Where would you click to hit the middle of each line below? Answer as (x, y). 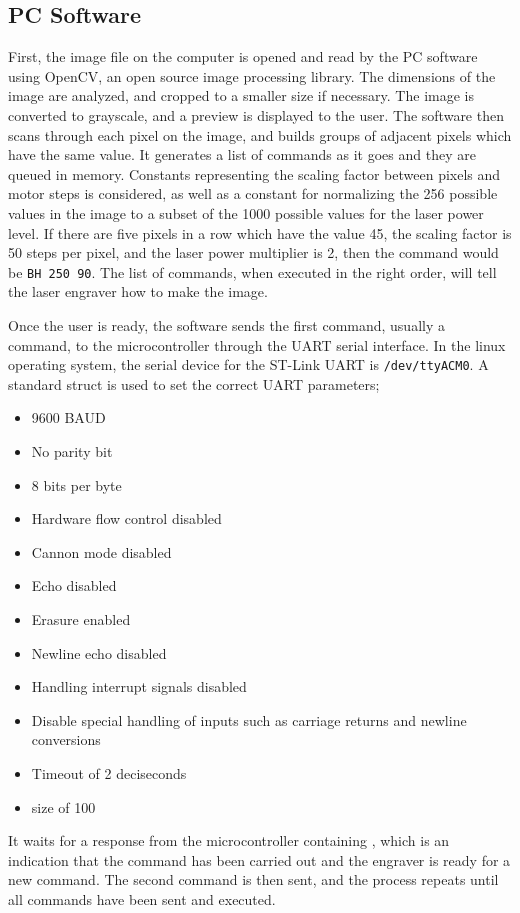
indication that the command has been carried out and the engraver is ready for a (259, 859)
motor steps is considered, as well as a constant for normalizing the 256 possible (253, 193)
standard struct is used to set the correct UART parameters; (194, 383)
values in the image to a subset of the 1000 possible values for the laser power (246, 212)
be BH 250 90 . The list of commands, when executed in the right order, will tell (252, 271)
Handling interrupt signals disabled (139, 686)
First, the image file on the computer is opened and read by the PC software (243, 56)
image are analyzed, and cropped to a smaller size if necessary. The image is (241, 95)
